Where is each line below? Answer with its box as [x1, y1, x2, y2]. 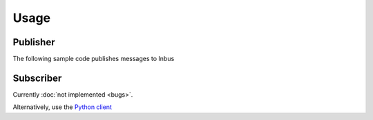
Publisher [12, 36, 55, 48]
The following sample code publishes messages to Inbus [12, 55, 175, 63]
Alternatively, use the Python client [12, 103, 112, 111]
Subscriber [12, 72, 62, 84]
